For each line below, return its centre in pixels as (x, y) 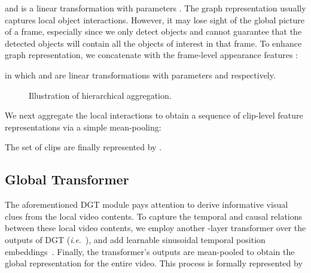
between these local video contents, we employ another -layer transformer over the (155, 228)
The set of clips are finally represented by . (83, 147)
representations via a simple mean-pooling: (83, 127)
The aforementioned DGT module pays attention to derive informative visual (147, 204)
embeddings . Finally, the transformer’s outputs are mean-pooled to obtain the (150, 251)
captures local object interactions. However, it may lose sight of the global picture (155, 19)
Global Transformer (67, 179)
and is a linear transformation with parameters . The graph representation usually (155, 8)
